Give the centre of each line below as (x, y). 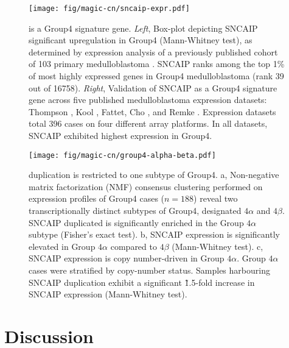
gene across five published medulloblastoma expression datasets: (148, 100)
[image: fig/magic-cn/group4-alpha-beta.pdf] (122, 155)
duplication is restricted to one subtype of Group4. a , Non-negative (154, 175)
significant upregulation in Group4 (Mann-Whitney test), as (141, 40)
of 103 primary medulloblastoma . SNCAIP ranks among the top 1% (157, 64)
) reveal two (216, 198)
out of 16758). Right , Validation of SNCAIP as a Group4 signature (153, 87)
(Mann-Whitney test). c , (218, 246)
